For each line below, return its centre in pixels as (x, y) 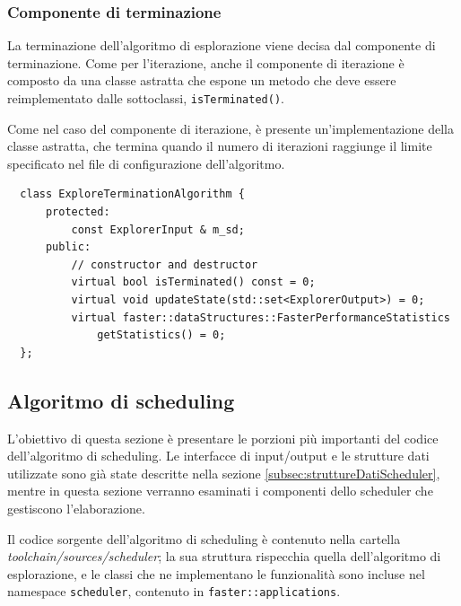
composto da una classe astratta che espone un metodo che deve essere (202, 80)
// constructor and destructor (165, 264)
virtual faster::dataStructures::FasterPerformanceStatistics (261, 317)
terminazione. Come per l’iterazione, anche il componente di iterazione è (206, 62)
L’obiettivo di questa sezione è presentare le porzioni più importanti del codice (223, 438)
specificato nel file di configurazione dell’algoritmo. (146, 163)
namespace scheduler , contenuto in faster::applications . (174, 591)
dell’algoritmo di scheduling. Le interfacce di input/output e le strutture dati (218, 456)
